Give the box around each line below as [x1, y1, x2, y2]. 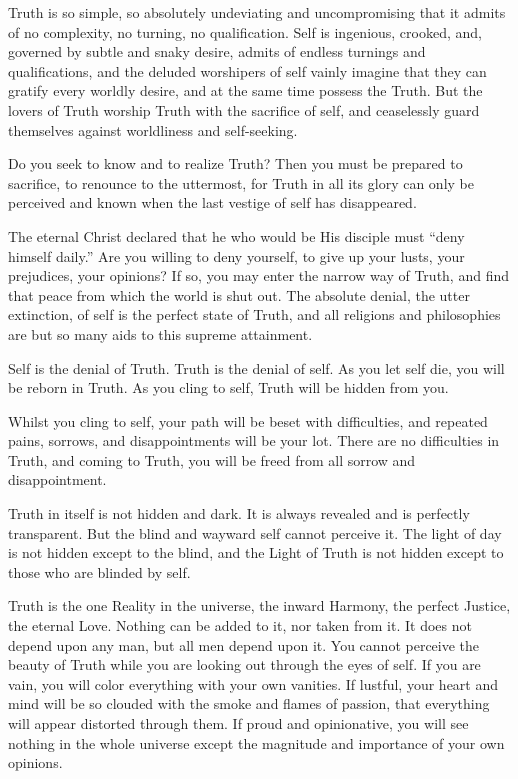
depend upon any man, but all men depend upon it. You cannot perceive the [8, 634, 480, 655]
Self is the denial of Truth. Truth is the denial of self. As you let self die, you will [8, 357, 505, 378]
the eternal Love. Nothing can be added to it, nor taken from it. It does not [8, 615, 472, 636]
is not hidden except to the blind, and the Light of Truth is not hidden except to [8, 542, 504, 563]
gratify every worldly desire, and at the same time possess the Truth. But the [8, 80, 483, 101]
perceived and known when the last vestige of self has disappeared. [8, 192, 417, 213]
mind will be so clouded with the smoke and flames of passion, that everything [8, 693, 490, 714]
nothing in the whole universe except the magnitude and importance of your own [8, 732, 505, 753]
